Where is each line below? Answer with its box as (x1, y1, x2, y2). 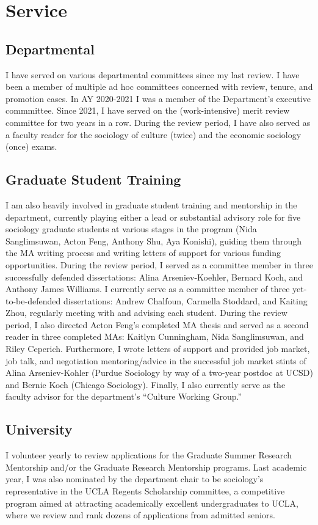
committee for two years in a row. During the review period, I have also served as (5, 116, 311, 128)
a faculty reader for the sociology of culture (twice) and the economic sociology (5, 128, 302, 141)
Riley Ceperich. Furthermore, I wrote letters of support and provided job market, (5, 342, 310, 355)
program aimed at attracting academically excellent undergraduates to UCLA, (5, 496, 298, 509)
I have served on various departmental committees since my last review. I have (5, 68, 300, 81)
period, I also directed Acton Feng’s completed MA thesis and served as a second (5, 318, 309, 331)
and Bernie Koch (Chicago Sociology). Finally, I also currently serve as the (5, 378, 286, 391)
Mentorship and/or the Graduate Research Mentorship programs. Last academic (5, 460, 307, 473)
